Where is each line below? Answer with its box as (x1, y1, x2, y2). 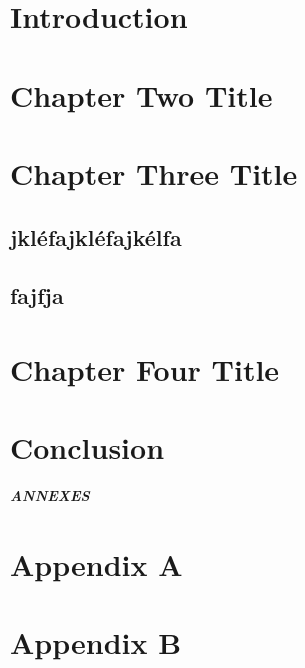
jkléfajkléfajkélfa (10, 221, 182, 252)
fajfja (10, 280, 64, 311)
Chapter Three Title (10, 152, 298, 193)
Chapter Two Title (10, 74, 273, 115)
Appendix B (10, 622, 182, 663)
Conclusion (10, 427, 165, 468)
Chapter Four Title (10, 348, 280, 389)
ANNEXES (10, 485, 90, 506)
